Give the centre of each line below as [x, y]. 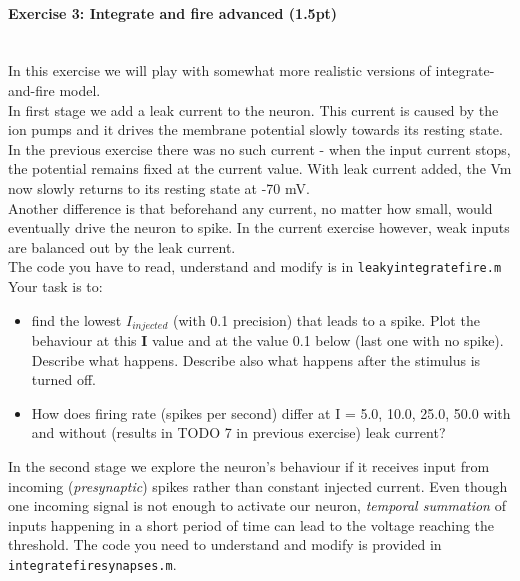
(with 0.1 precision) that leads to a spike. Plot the [326, 319]
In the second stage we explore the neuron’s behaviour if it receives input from [249, 466]
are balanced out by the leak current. [122, 246]
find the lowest [76, 319]
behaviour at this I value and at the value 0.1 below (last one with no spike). [267, 340]
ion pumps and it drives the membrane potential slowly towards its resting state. [255, 129]
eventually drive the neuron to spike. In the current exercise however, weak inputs [259, 227]
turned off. [64, 379]
